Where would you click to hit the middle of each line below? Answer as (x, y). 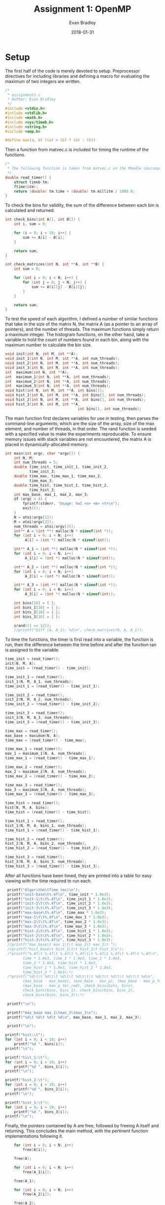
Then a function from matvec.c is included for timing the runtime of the (77, 150)
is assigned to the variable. (32, 650)
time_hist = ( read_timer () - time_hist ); (48, 812)
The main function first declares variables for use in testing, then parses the (82, 418)
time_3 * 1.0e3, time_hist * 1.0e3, (60, 963)
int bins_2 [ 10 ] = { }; (37, 612)
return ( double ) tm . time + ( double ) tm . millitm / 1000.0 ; (74, 191)
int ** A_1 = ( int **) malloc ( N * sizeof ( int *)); (66, 549)
